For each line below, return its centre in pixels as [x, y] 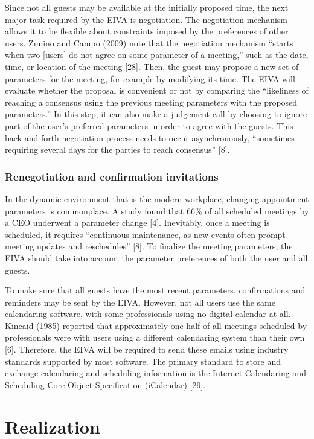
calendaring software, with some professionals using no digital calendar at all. [148, 314]
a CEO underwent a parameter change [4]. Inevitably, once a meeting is [137, 223]
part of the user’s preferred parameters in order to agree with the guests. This [149, 125]
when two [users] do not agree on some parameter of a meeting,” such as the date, [157, 55]
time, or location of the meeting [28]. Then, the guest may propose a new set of [152, 66]
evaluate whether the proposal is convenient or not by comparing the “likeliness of [157, 90]
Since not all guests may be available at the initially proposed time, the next [147, 7]
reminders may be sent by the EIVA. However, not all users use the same [140, 302]
